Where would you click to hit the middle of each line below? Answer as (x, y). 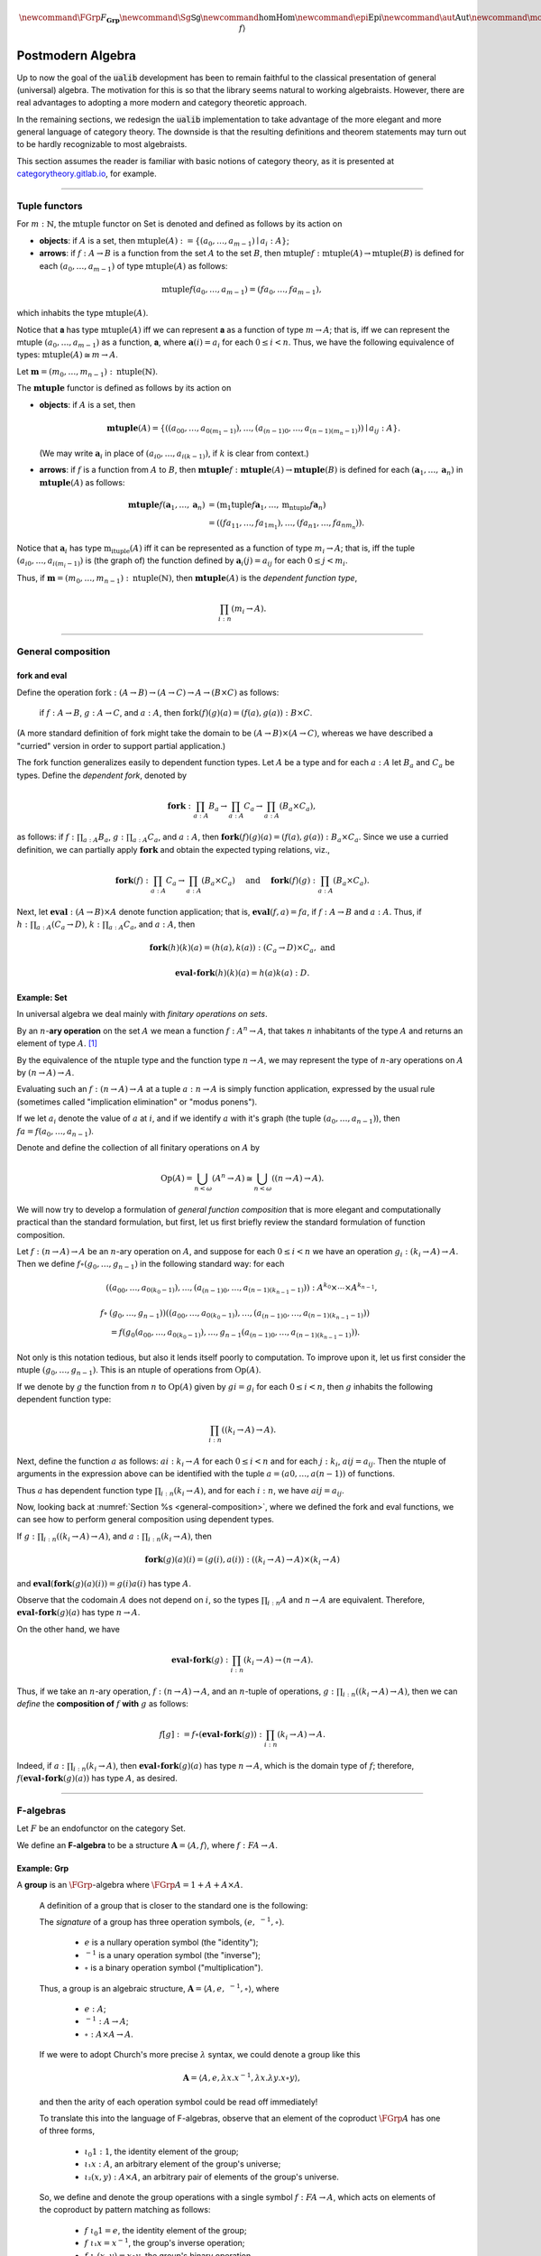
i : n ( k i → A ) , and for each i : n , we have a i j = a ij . (252, 1491)
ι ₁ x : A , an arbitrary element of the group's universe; (183, 2164)
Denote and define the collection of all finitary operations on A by (138, 1147)
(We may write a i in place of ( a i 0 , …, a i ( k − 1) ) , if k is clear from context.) (174, 454)
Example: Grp (43, 1868)
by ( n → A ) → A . (46, 1072)
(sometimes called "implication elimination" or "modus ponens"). (137, 1102)
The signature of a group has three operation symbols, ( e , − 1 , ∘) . (162, 1921)
